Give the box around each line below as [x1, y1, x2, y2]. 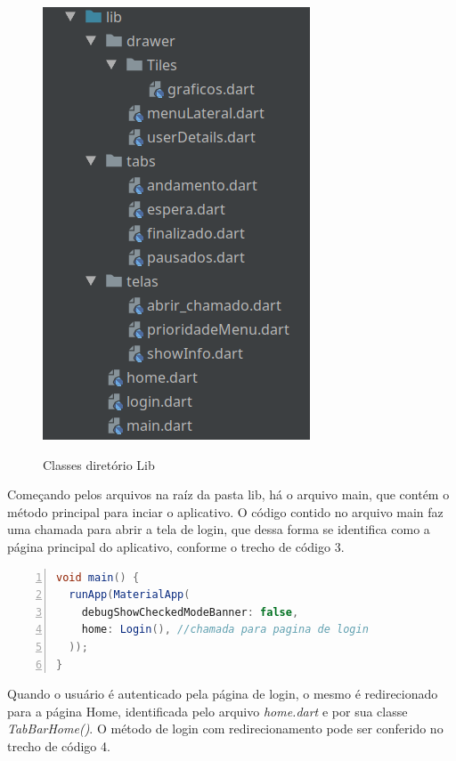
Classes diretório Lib [43, 455, 155, 474]
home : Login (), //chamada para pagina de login [81, 623, 369, 636]
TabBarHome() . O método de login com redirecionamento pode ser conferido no [7, 719, 444, 738]
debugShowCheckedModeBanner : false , [81, 605, 299, 619]
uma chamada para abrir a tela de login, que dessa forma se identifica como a [7, 520, 430, 538]
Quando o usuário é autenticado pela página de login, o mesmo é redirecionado [7, 684, 438, 703]
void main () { [56, 571, 140, 584]
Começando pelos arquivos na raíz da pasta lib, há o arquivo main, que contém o [7, 485, 450, 504]
